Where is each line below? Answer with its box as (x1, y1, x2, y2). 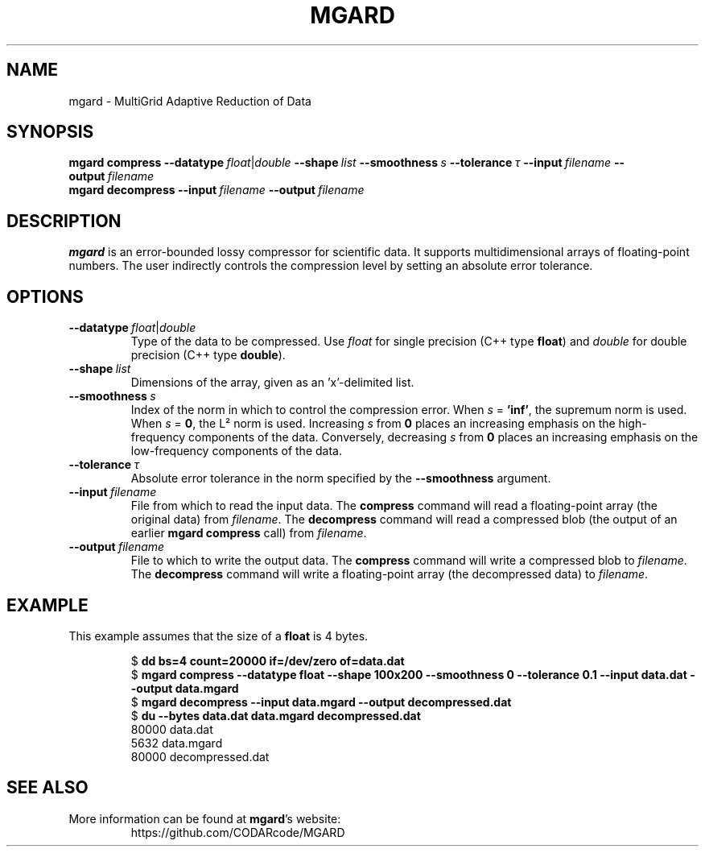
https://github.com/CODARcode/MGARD (130, 825, 345, 839)
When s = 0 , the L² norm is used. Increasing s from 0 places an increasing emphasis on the (130, 416, 616, 431)
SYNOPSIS (6, 122, 94, 143)
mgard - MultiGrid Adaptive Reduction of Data (68, 93, 311, 108)
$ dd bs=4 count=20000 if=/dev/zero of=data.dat (130, 653, 405, 668)
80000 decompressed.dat (130, 749, 270, 764)
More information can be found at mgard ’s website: (68, 811, 341, 826)
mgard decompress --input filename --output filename (68, 183, 365, 197)
